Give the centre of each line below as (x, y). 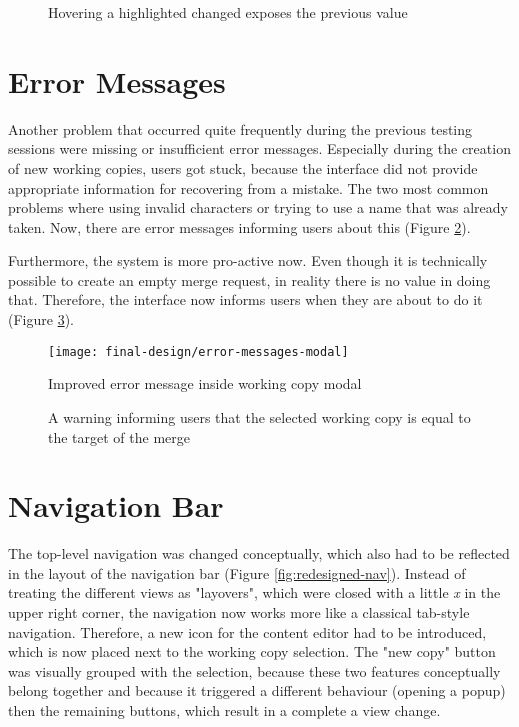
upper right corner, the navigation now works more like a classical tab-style (239, 612)
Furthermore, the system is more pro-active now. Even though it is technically (248, 260)
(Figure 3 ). (41, 319)
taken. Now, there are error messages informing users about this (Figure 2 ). (239, 226)
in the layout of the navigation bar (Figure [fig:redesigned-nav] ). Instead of (237, 572)
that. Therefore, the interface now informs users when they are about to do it (245, 299)
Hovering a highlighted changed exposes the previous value (228, 12)
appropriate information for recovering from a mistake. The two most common (248, 187)
